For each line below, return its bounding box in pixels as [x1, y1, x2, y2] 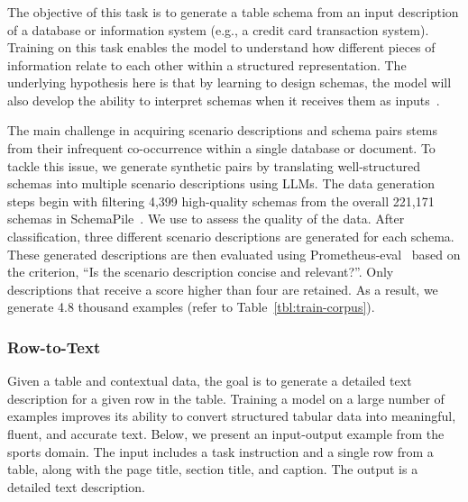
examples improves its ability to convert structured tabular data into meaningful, [7, 406, 456, 425]
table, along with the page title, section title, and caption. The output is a [7, 460, 418, 479]
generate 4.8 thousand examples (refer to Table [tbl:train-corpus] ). [7, 297, 375, 316]
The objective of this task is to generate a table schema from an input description [7, 2, 459, 21]
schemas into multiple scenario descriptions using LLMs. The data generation [7, 174, 435, 193]
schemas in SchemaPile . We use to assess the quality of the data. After [7, 209, 405, 228]
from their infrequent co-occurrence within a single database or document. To [7, 139, 436, 158]
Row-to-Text [7, 335, 101, 358]
